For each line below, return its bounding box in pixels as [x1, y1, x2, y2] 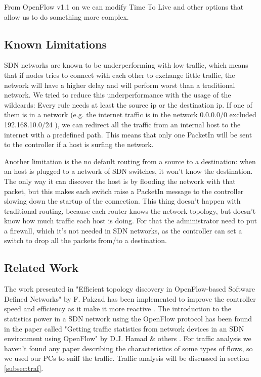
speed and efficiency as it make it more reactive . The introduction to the [4, 303, 231, 314]
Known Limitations [4, 36, 107, 52]
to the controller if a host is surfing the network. [4, 139, 154, 150]
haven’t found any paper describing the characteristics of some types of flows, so [4, 343, 253, 353]
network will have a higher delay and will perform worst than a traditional [4, 79, 235, 90]
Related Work [4, 260, 79, 275]
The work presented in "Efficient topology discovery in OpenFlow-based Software [4, 284, 255, 294]
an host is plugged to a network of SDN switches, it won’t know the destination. [4, 166, 253, 176]
